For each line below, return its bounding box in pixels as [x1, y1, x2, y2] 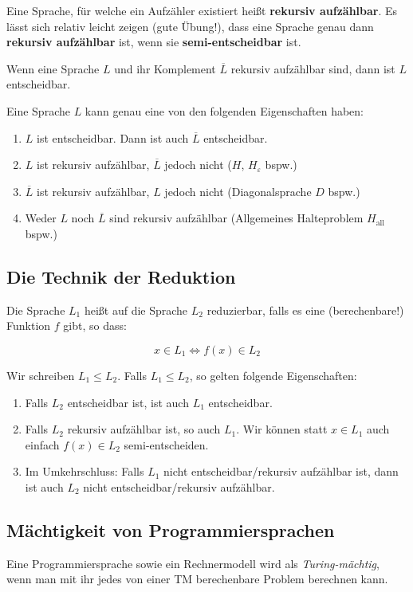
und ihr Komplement [114, 60, 216, 76]
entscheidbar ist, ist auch [67, 394, 189, 410]
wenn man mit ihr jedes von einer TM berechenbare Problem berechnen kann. [6, 570, 388, 587]
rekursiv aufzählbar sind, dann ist [230, 60, 395, 76]
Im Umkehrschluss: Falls [25, 463, 144, 480]
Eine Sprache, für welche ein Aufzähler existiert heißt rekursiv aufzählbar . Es [6, 2, 398, 18]
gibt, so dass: [63, 317, 127, 334]
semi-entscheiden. [124, 436, 209, 453]
